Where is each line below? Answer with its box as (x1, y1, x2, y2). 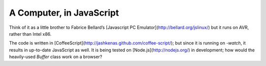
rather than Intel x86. (9, 31, 52, 37)
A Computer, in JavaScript (9, 7, 119, 18)
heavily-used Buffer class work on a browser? (9, 54, 102, 60)
